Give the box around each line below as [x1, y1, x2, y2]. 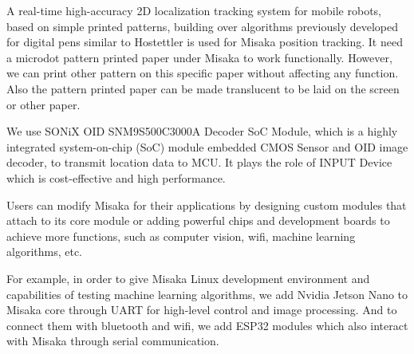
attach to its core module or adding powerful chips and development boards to [6, 212, 390, 229]
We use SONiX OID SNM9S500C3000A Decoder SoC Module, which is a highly [6, 123, 398, 140]
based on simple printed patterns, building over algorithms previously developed [6, 18, 399, 34]
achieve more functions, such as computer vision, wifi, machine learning [6, 227, 356, 244]
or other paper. [6, 96, 81, 112]
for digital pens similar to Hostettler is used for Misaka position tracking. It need [6, 33, 403, 50]
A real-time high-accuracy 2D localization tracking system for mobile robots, [6, 2, 381, 18]
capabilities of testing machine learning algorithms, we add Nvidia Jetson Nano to [6, 285, 408, 302]
